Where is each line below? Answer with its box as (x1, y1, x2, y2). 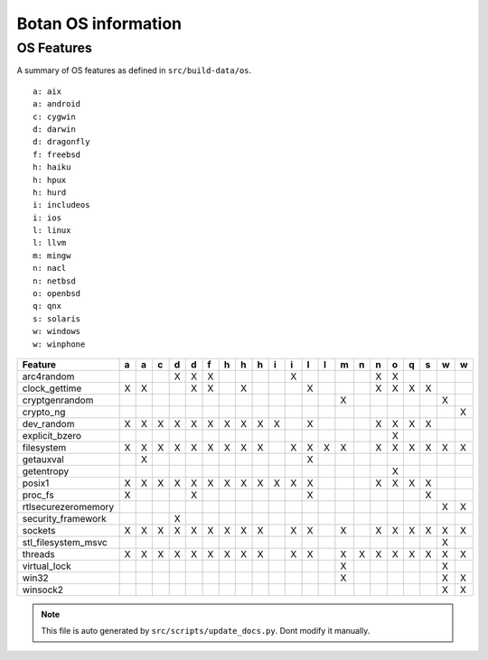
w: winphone (33, 339, 86, 349)
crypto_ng (22, 405, 66, 418)
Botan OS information (16, 14, 183, 33)
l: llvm (33, 237, 67, 248)
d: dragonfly (33, 136, 90, 147)
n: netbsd (33, 275, 76, 286)
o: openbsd (33, 289, 81, 299)
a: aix (33, 86, 62, 97)
